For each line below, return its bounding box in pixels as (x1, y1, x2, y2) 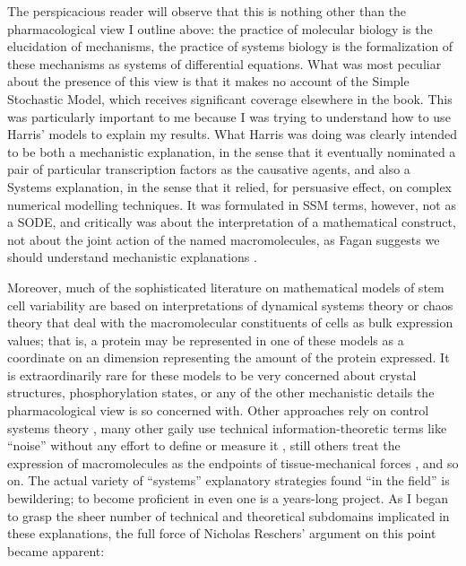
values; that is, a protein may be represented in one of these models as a (7, 330, 404, 349)
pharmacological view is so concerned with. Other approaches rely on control (7, 401, 429, 420)
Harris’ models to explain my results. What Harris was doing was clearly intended (7, 125, 458, 144)
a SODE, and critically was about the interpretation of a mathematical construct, (7, 213, 456, 231)
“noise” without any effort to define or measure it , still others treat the (7, 436, 401, 455)
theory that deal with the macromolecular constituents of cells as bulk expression (7, 313, 453, 332)
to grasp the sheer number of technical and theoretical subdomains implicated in (7, 506, 450, 525)
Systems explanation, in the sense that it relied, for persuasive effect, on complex (7, 177, 452, 196)
